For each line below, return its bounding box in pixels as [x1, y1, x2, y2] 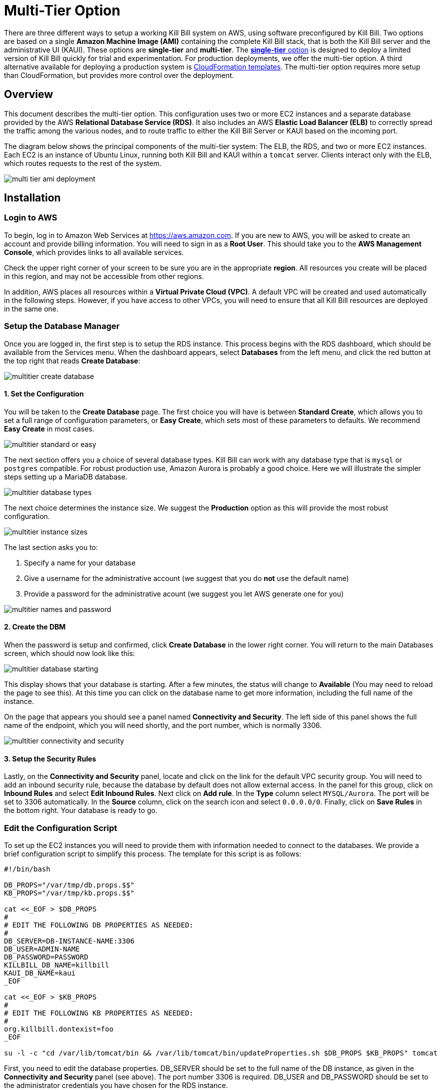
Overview [4, 88, 53, 101]
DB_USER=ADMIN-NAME [4, 944, 80, 953]
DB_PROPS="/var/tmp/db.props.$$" [4, 880, 135, 889]
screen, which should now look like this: [4, 649, 135, 657]
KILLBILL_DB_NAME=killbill [4, 960, 109, 969]
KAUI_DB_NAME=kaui [4, 968, 76, 977]
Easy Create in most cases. [4, 424, 94, 433]
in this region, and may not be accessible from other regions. [4, 271, 204, 280]
